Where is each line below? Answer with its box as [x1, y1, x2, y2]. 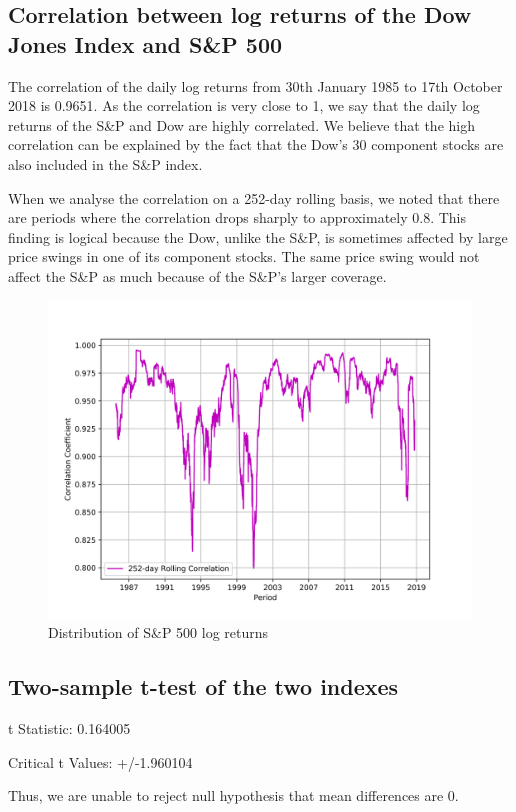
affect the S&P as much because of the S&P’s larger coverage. [8, 265, 387, 286]
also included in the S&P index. [8, 153, 203, 174]
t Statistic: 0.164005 [8, 717, 131, 738]
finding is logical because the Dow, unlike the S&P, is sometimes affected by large [8, 226, 508, 247]
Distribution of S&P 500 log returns [48, 622, 269, 643]
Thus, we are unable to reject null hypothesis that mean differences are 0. [8, 785, 459, 806]
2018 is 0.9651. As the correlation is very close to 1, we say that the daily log [8, 95, 480, 116]
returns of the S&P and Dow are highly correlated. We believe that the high [8, 114, 475, 135]
